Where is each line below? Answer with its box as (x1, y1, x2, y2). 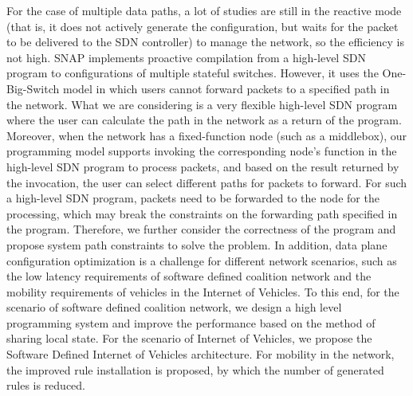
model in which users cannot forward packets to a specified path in (62, 80, 390, 96)
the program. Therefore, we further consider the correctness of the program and (6, 221, 396, 237)
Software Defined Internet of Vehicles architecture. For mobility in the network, (6, 346, 395, 363)
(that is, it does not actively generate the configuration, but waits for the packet (6, 18, 399, 34)
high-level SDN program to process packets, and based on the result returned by (6, 158, 399, 174)
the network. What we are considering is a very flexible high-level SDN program (6, 96, 398, 112)
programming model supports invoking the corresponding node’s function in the (6, 143, 397, 159)
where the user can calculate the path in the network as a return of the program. (6, 112, 402, 128)
